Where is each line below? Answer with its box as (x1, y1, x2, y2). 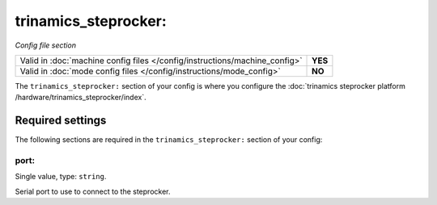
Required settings (15, 114, 107, 128)
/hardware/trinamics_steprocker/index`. (15, 93, 146, 102)
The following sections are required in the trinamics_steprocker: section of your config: (15, 135, 323, 144)
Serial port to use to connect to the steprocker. (15, 186, 171, 196)
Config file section (15, 40, 77, 50)
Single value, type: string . (15, 172, 107, 182)
